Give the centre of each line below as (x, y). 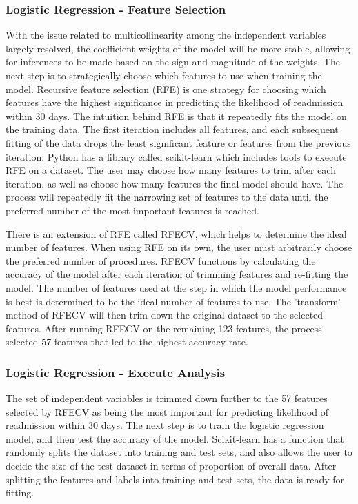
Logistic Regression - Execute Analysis (116, 372)
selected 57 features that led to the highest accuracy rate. (127, 342)
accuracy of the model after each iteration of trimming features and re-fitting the (177, 274)
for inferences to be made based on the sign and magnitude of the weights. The (173, 62)
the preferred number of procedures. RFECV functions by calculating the (161, 260)
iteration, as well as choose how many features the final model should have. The (175, 183)
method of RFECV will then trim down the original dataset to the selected (165, 315)
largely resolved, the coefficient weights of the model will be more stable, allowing (178, 48)
